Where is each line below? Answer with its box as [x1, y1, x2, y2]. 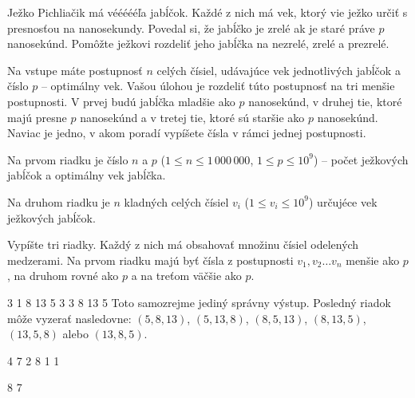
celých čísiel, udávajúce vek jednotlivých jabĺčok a [156, 61, 401, 78]
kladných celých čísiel [124, 193, 229, 210]
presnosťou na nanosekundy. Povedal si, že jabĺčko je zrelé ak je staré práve [7, 19, 375, 36]
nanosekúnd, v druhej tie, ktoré [248, 93, 402, 109]
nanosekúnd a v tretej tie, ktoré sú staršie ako [80, 108, 305, 125]
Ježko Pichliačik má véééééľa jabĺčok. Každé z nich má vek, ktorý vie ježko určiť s [7, 4, 408, 20]
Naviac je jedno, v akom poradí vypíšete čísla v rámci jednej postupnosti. [7, 124, 366, 141]
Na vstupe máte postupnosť [7, 61, 143, 78]
